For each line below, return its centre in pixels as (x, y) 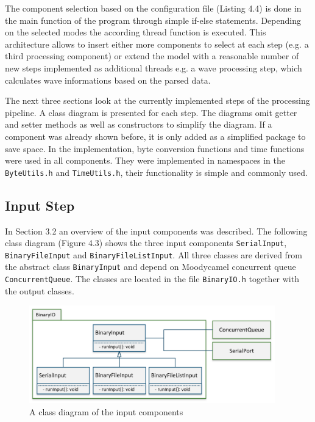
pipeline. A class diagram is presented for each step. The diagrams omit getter (151, 112)
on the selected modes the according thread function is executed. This (136, 32)
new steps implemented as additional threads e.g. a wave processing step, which (154, 67)
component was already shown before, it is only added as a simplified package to (155, 136)
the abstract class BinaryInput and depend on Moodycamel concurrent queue (150, 267)
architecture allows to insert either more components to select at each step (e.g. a (157, 44)
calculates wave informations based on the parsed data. (108, 80)
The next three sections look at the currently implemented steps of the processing (157, 100)
